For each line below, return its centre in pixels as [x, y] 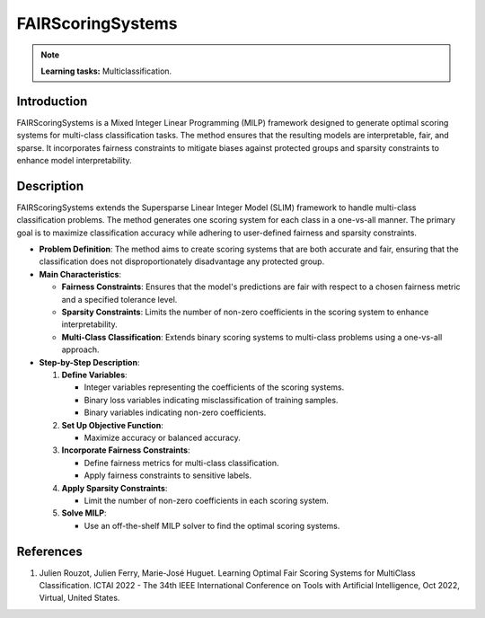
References [49, 551]
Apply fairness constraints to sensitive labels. [168, 475]
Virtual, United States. [79, 598]
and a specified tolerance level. [119, 299]
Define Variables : [94, 375]
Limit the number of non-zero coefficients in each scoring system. [207, 500]
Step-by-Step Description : [89, 362]
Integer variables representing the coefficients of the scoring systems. [214, 387]
